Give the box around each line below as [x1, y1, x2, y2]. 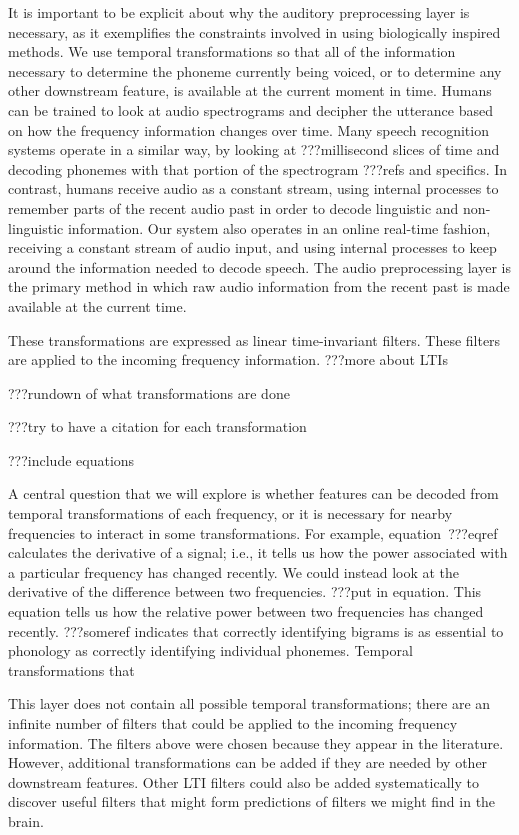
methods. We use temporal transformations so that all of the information [8, 41, 456, 62]
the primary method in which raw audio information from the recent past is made [8, 276, 510, 297]
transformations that [8, 659, 135, 680]
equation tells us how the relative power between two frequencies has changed [8, 601, 484, 622]
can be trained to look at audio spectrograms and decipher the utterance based [8, 99, 493, 120]
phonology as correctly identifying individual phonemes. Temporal [8, 640, 413, 661]
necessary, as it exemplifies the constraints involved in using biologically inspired [8, 21, 501, 42]
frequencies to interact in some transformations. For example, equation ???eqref [8, 522, 498, 543]
